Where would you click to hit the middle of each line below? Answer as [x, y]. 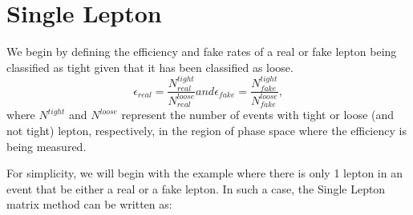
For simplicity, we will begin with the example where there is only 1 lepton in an [204, 173]
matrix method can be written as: [89, 204]
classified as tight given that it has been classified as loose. [150, 67]
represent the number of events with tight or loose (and [258, 115]
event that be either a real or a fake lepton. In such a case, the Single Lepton [196, 188]
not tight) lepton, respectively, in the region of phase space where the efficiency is [206, 130]
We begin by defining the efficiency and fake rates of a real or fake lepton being [202, 52]
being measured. [47, 146]
